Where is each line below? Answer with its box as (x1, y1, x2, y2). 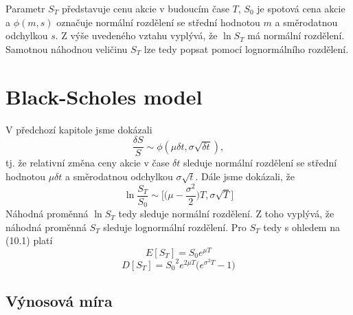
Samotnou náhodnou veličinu (5, 41, 128, 56)
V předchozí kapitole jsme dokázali (5, 122, 152, 136)
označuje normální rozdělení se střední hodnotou (56, 14, 260, 29)
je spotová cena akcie (257, 1, 345, 15)
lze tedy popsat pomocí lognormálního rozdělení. (144, 41, 349, 56)
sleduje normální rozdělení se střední (183, 155, 337, 170)
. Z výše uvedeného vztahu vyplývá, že (55, 28, 218, 43)
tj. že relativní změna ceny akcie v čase (5, 155, 170, 170)
